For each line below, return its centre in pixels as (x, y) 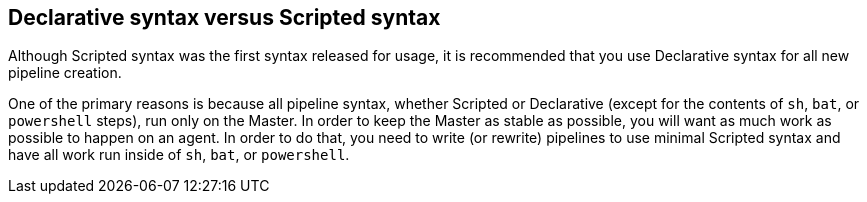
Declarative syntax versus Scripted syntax (224, 17)
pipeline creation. (65, 73)
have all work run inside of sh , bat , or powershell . (179, 155)
